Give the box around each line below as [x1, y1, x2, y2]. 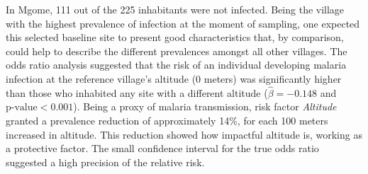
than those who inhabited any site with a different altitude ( [6, 85, 268, 100]
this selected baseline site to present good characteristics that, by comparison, [6, 30, 344, 45]
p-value [6, 103, 38, 113]
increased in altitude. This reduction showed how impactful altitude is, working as [6, 127, 362, 141]
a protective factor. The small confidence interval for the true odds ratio [6, 141, 319, 156]
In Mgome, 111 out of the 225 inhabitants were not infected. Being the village [6, 2, 345, 16]
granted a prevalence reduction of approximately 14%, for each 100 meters [6, 112, 328, 127]
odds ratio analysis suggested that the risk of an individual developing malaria [6, 57, 347, 72]
